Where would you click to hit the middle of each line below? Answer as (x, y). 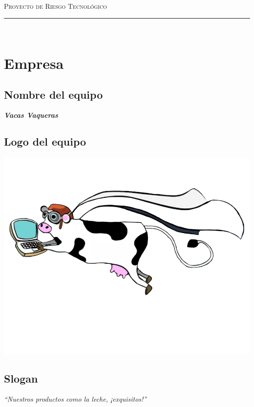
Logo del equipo (45, 141)
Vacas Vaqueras (31, 115)
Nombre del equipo (53, 94)
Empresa (34, 63)
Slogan (21, 378)
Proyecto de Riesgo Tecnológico (55, 6)
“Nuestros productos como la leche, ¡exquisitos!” (75, 399)
